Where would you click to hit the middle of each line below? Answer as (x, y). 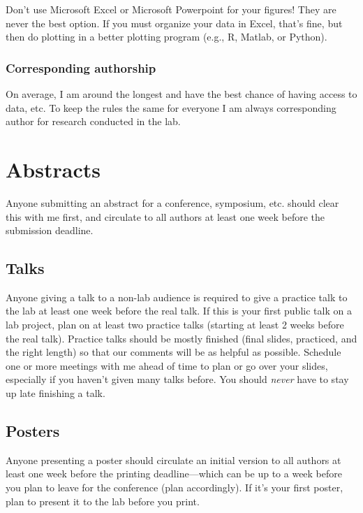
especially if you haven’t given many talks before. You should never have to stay (177, 379)
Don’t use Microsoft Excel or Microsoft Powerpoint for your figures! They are (171, 9)
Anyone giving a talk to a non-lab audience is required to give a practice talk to (177, 297)
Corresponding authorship (81, 67)
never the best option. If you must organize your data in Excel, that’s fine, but (174, 23)
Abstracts (53, 169)
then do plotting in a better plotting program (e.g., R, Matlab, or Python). (166, 37)
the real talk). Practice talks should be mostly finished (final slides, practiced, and (181, 338)
